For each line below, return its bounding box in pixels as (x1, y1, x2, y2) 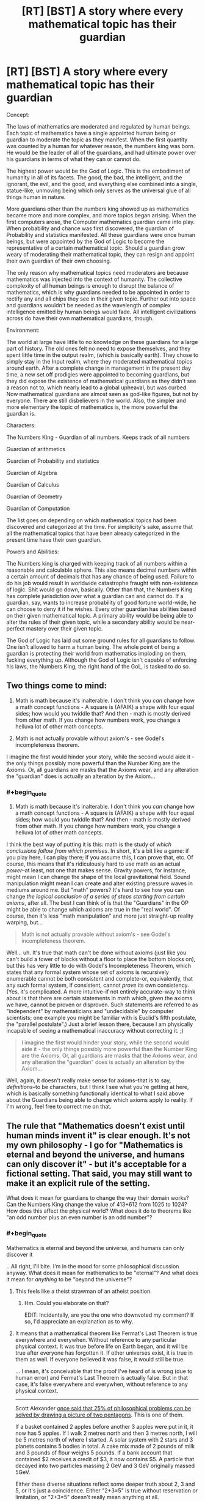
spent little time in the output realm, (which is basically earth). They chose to (6, 351, 199, 359)
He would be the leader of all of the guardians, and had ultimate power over (6, 149, 196, 156)
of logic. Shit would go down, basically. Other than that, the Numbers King (6, 586, 193, 593)
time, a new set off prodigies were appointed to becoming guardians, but (6, 370, 190, 378)
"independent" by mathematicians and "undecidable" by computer (6, 1008, 174, 1015)
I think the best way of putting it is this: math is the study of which (6, 840, 172, 848)
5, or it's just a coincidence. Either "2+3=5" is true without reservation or (15, 1486, 198, 1494)
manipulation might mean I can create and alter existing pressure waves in (6, 880, 193, 887)
